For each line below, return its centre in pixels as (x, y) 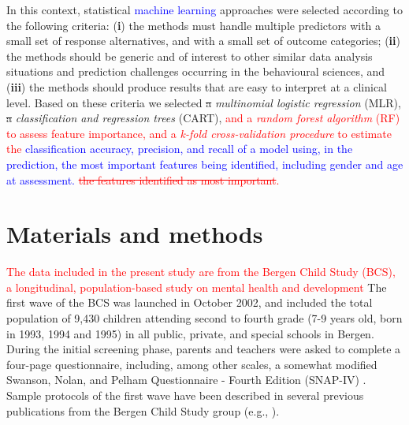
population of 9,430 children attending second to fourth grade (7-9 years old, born (204, 318)
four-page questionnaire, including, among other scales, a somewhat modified (192, 364)
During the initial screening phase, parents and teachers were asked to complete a (204, 349)
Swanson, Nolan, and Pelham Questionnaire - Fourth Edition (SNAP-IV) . (186, 380)
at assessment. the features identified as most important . (143, 179)
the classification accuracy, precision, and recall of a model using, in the (180, 149)
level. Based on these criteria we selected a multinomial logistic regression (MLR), (204, 102)
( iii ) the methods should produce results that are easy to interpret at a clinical (197, 86)
